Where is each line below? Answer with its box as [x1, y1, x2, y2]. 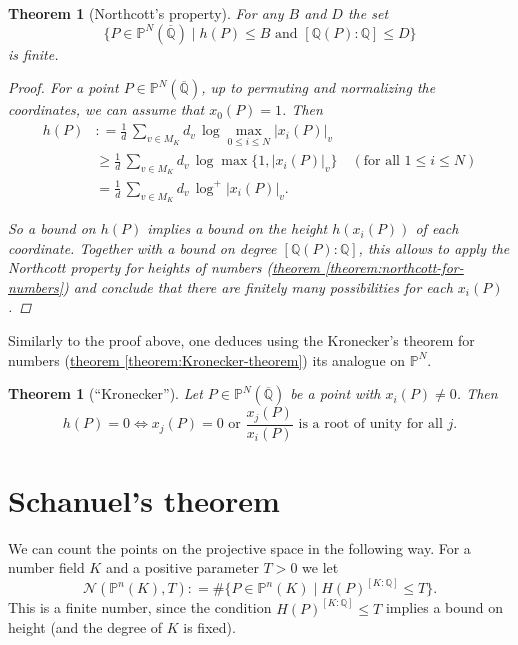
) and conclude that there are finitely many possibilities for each [62, 276, 453, 297]
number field [8, 557, 85, 578]
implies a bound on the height [147, 218, 328, 239]
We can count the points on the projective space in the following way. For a [8, 537, 471, 558]
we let [302, 557, 339, 578]
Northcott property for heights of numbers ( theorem [8, 257, 321, 278]
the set [347, 3, 389, 23]
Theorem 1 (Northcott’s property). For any [8, 3, 284, 23]
